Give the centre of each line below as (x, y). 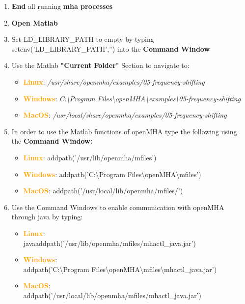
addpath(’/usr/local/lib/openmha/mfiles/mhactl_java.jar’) (112, 295)
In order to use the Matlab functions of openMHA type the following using (124, 131)
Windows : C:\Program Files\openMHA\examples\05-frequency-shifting (132, 98)
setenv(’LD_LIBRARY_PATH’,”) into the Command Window (111, 48)
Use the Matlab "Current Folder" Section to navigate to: (100, 65)
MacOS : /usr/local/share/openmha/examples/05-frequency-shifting (125, 115)
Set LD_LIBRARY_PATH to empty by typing (83, 39)
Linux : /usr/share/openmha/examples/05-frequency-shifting (114, 81)
